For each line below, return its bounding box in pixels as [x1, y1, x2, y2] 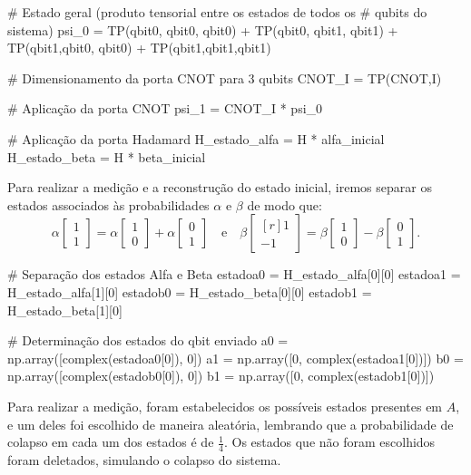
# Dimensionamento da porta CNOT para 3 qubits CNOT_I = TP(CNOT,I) [7, 68, 442, 87]
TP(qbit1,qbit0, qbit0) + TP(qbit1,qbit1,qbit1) [7, 38, 271, 57]
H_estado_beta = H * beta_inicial [7, 147, 206, 166]
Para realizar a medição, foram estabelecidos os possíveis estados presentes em [7, 396, 443, 415]
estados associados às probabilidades [7, 195, 210, 214]
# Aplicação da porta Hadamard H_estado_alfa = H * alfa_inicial [7, 129, 385, 148]
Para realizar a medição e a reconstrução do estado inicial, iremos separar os [7, 178, 432, 197]
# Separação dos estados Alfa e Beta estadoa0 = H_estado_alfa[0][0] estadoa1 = [7, 265, 461, 284]
